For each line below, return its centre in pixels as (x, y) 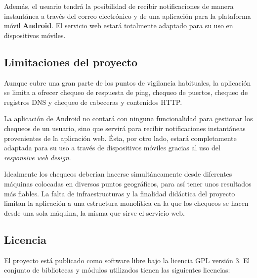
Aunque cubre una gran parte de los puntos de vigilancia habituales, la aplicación (128, 82)
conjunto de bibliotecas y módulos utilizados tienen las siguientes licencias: (117, 270)
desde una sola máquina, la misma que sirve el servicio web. (94, 212)
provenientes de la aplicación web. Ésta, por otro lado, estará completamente (120, 138)
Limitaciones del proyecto (71, 62)
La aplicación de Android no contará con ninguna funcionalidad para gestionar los (128, 118)
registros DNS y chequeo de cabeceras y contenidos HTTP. (93, 102)
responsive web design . (38, 157)
